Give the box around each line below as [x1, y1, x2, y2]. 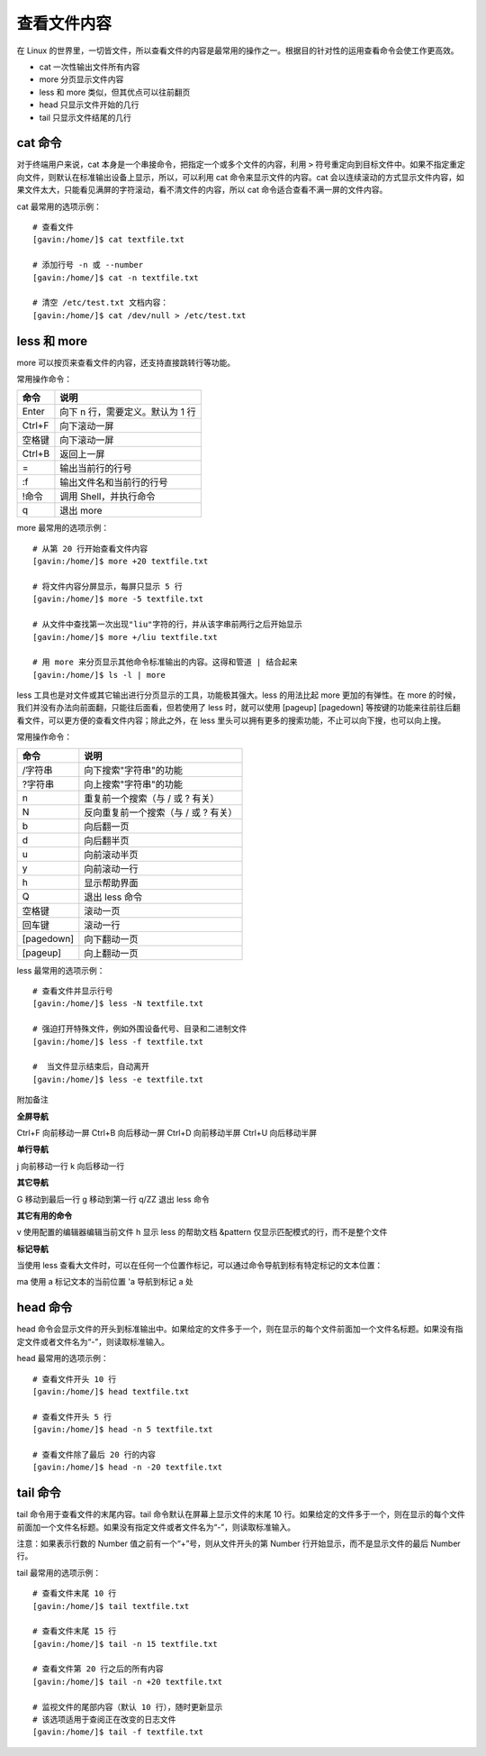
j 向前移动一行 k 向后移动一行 [16, 1160, 125, 1171]
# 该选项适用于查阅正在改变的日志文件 [32, 1715, 176, 1725]
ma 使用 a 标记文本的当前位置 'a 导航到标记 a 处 [16, 1276, 193, 1287]
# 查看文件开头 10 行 [32, 1374, 117, 1384]
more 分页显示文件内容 [39, 74, 124, 85]
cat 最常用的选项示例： [16, 201, 103, 212]
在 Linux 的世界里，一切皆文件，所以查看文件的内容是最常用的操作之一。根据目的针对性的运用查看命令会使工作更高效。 [16, 45, 459, 56]
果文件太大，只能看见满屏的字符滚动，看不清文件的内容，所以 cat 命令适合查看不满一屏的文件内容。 [16, 185, 388, 196]
